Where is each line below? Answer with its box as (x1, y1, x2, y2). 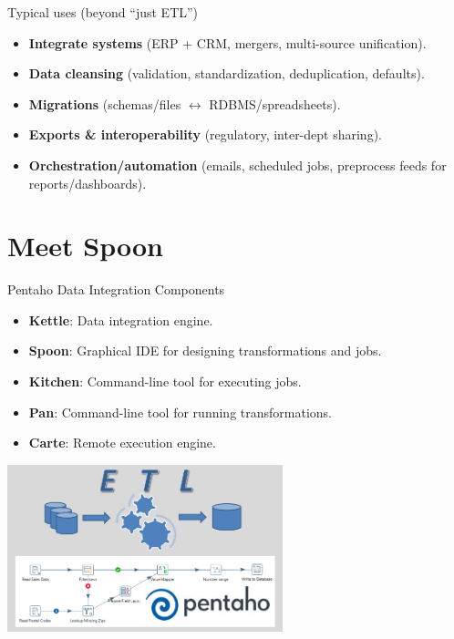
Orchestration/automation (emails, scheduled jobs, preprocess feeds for (28, 155, 447, 174)
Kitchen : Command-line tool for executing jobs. (28, 372, 302, 391)
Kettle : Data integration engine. (28, 310, 213, 329)
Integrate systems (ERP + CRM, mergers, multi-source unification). (28, 33, 427, 52)
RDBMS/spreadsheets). (209, 94, 341, 113)
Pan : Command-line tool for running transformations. (28, 402, 332, 421)
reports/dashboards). (28, 173, 147, 192)
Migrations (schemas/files (28, 94, 181, 113)
